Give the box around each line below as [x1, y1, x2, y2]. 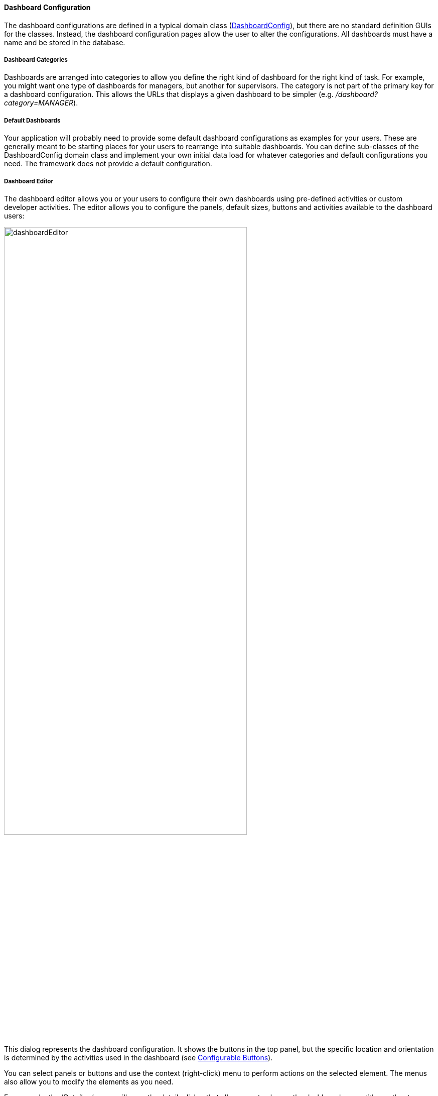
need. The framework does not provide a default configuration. [4, 159, 212, 168]
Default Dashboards [4, 117, 61, 124]
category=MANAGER [4, 98, 74, 107]
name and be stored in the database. [4, 38, 125, 47]
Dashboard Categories [4, 56, 68, 63]
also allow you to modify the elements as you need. [4, 1077, 174, 1086]
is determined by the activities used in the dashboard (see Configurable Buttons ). [4, 1053, 273, 1062]
